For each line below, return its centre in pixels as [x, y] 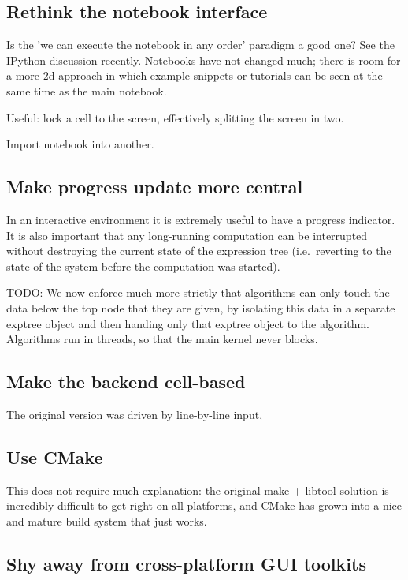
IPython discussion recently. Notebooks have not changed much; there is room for [204, 60]
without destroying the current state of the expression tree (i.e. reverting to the [199, 251]
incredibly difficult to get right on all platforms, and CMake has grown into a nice [204, 505]
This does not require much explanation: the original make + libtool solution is [198, 490]
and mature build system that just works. [107, 520]
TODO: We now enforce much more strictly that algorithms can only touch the [198, 292]
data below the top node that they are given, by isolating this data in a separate [201, 307]
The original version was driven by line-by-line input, [135, 414]
